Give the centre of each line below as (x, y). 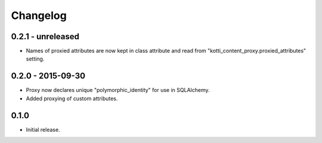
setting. (35, 59)
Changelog (39, 15)
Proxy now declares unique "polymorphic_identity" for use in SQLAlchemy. (118, 90)
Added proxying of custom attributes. (72, 98)
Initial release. (43, 129)
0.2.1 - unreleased (45, 36)
